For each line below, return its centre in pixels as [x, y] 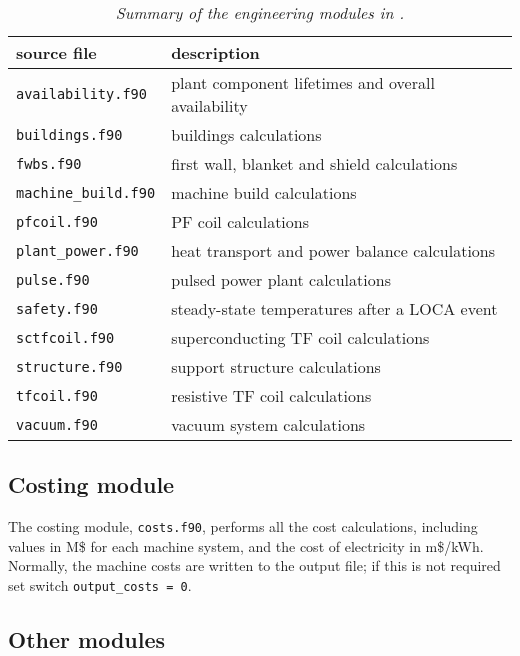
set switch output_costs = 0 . [100, 585]
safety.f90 [57, 308]
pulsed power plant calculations [281, 279]
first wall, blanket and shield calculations [314, 163]
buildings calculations [246, 134]
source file [56, 52]
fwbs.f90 [49, 163]
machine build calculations [264, 192]
